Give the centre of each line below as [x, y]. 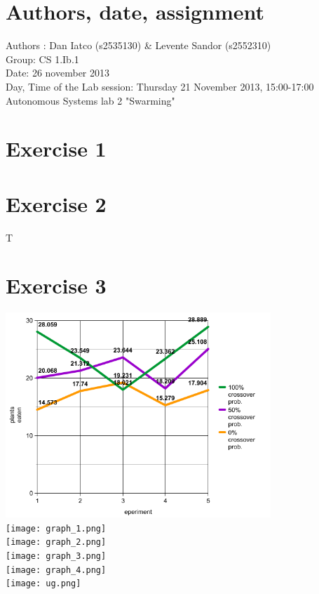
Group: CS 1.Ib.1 [42, 59]
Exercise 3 [56, 285]
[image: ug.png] [43, 584]
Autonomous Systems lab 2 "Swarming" [90, 100]
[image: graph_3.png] [56, 556]
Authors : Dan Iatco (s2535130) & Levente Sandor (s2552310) [138, 45]
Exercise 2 [56, 203]
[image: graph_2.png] [56, 542]
